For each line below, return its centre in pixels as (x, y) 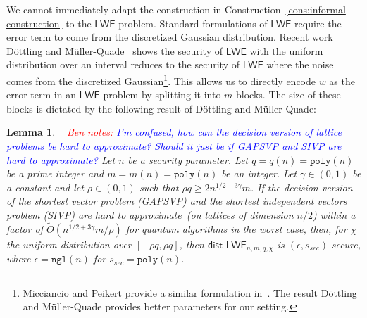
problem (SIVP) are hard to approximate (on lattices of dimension (150, 214)
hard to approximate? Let (61, 159)
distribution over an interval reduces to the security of (123, 64)
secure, (346, 244)
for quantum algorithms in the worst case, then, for (236, 228)
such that (159, 187)
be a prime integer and (55, 173)
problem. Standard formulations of (193, 23)
